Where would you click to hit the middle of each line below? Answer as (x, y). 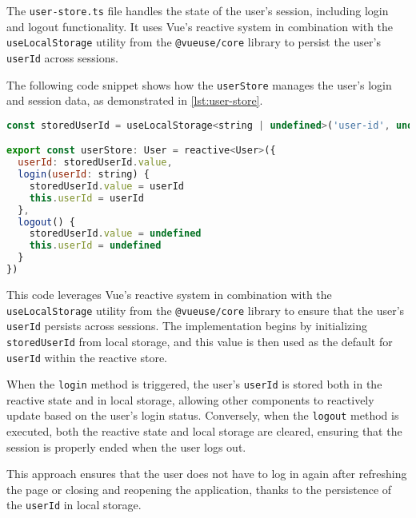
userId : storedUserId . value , (95, 163)
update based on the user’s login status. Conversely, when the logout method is (203, 415)
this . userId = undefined (95, 246)
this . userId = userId (86, 198)
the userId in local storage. (74, 505)
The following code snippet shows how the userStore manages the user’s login (199, 84)
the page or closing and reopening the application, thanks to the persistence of (199, 489)
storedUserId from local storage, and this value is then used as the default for (200, 341)
